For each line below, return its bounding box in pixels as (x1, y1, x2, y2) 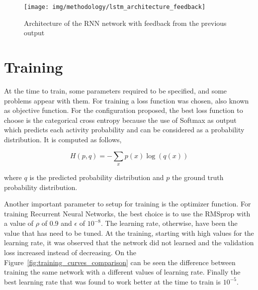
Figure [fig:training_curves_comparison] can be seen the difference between (4, 257, 236, 267)
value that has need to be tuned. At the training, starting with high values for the (4, 227, 254, 238)
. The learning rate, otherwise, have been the (101, 218, 238, 228)
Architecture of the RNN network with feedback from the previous (24, 17, 227, 28)
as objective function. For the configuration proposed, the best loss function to (4, 105, 243, 115)
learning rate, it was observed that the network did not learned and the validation (4, 237, 254, 248)
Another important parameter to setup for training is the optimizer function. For (4, 198, 251, 209)
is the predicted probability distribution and (29, 172, 164, 182)
